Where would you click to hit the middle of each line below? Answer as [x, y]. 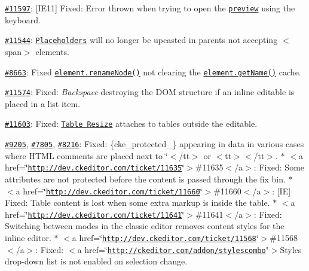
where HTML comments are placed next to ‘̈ [86, 155]
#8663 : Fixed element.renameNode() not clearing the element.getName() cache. [153, 71]
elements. [52, 51]
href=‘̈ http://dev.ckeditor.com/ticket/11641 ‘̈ [95, 214]
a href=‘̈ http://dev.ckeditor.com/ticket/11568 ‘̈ [165, 238]
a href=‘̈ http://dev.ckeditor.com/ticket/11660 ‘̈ [109, 191]
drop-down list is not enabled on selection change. [96, 261]
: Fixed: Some [279, 167]
